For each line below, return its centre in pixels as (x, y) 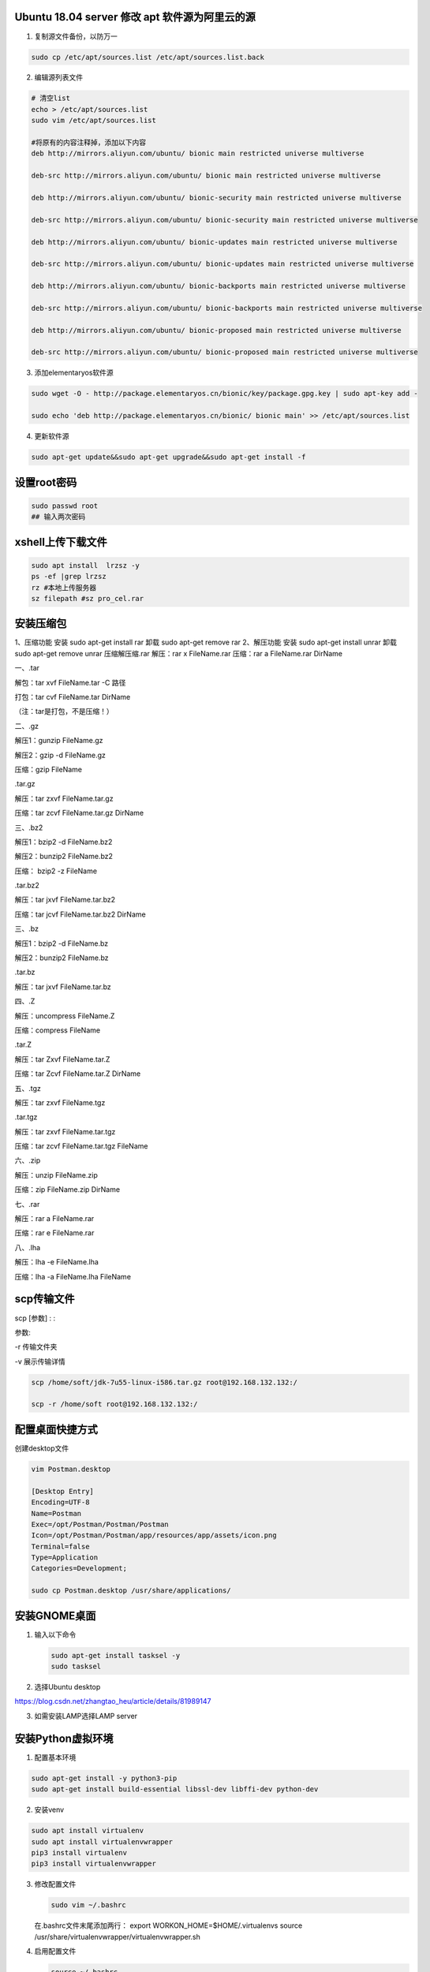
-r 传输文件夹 (36, 1347)
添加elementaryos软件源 (74, 373)
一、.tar (27, 668)
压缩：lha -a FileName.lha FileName (73, 1276)
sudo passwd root (65, 506)
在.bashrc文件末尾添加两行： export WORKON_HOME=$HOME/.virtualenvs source (168, 1925)
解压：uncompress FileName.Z (65, 1016)
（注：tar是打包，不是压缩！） (64, 711)
